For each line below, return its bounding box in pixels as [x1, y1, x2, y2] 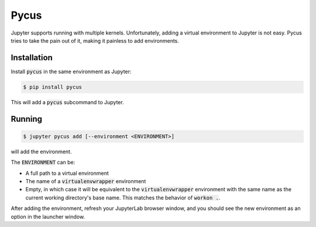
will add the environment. [11, 148, 72, 155]
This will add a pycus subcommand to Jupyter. [11, 98, 124, 105]
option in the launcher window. [11, 213, 85, 220]
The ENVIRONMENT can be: [11, 159, 75, 166]
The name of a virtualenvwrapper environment [25, 177, 146, 184]
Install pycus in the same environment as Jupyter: [11, 68, 132, 75]
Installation [11, 53, 53, 63]
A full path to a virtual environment [25, 170, 109, 177]
